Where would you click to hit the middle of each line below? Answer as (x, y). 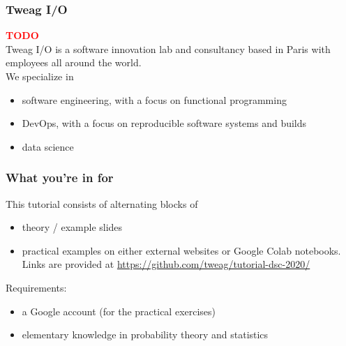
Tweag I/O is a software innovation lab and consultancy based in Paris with (168, 48)
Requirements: (36, 287)
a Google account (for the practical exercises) (119, 311)
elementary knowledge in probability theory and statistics (145, 334)
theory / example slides (72, 227)
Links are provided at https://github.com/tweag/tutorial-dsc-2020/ (166, 264)
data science (48, 146)
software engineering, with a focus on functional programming (154, 99)
